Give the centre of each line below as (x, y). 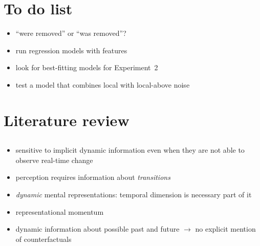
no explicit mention (225, 229)
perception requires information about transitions (93, 177)
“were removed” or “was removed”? (71, 33)
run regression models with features (71, 50)
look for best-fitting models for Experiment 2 (87, 67)
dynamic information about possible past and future (97, 229)
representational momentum (60, 211)
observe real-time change (54, 160)
